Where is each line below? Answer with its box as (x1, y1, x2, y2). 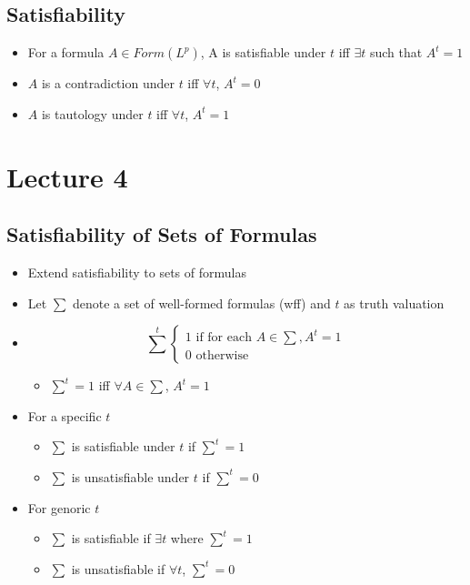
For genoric (27, 498, 91, 517)
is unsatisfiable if (71, 559, 165, 578)
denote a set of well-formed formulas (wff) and (72, 293, 331, 312)
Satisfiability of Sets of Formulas (6, 220, 317, 248)
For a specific (27, 406, 102, 425)
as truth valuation (344, 293, 445, 312)
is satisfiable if (71, 529, 151, 548)
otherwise (195, 349, 249, 363)
